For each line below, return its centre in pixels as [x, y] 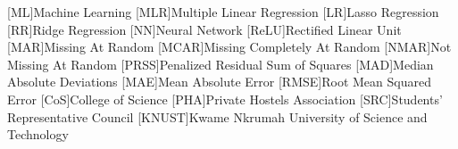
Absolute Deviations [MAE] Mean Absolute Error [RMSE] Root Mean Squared [219, 82]
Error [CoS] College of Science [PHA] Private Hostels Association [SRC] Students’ [225, 99]
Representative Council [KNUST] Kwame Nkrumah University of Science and [217, 116]
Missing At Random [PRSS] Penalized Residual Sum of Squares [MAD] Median [221, 64]
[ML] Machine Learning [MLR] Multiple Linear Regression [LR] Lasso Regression [223, 12]
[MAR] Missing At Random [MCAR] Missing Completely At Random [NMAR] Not [229, 47]
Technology [38, 134]
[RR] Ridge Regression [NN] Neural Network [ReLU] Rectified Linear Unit [204, 29]
